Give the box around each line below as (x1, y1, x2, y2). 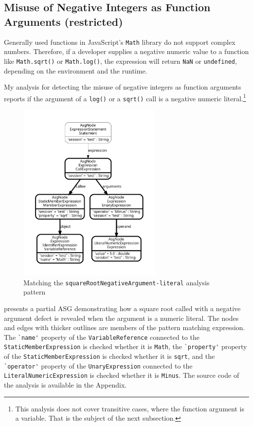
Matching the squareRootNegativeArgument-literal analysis (23, 277, 210, 287)
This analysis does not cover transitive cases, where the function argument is (15, 403, 244, 413)
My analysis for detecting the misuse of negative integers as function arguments (4, 82, 241, 92)
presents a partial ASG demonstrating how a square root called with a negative (4, 303, 241, 313)
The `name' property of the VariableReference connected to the (4, 332, 199, 342)
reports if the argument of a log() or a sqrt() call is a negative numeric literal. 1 (4, 92, 246, 103)
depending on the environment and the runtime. (4, 65, 147, 75)
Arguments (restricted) (4, 14, 123, 29)
